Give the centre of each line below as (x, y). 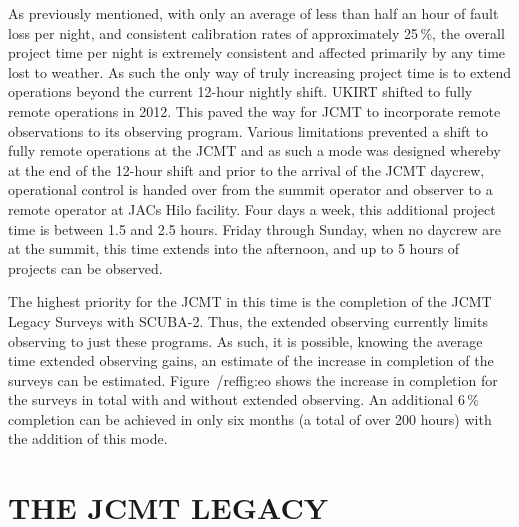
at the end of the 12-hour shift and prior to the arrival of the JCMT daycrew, (246, 169)
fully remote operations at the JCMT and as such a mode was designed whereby (254, 150)
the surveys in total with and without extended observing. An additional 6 (236, 399)
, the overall (468, 32)
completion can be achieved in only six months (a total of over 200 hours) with (250, 418)
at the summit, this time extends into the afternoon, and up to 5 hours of (234, 248)
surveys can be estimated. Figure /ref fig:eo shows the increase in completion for (253, 379)
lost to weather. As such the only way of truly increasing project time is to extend (259, 71)
